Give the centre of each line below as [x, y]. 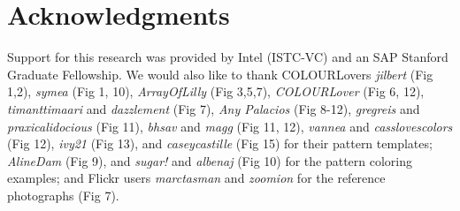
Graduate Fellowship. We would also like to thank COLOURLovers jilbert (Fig [220, 74]
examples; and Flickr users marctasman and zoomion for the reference [196, 178]
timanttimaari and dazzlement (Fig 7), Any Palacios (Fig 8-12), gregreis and [214, 108]
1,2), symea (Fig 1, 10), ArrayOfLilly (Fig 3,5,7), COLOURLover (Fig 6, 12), [216, 91]
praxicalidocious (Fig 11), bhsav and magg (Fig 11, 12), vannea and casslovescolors [230, 126]
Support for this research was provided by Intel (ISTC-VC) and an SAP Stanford [228, 57]
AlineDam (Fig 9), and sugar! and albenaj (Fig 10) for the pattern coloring [210, 160]
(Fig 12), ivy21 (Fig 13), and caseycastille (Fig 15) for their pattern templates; [220, 143]
